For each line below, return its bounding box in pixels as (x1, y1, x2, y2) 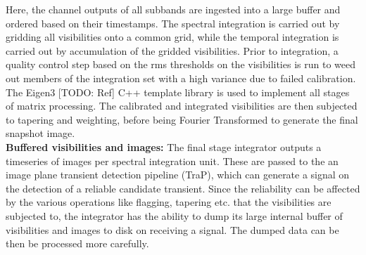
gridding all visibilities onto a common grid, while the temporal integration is (6, 30, 339, 44)
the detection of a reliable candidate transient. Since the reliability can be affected (6, 181, 360, 195)
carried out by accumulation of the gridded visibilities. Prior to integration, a (6, 43, 339, 58)
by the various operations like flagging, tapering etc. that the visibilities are (6, 195, 332, 209)
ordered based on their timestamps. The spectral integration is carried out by (6, 15, 340, 30)
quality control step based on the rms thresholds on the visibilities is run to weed (6, 57, 355, 72)
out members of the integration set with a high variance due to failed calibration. (6, 70, 356, 85)
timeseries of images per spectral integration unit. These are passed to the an (6, 153, 339, 168)
